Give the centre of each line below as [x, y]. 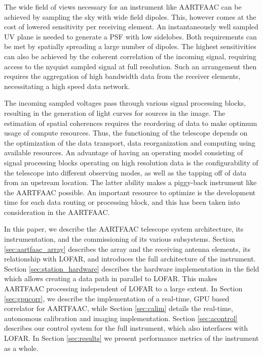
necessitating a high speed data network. [67, 86]
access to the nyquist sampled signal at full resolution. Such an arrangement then [130, 66]
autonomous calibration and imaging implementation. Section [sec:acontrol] [121, 318]
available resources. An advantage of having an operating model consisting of [124, 152]
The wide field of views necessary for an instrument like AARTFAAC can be [123, 7]
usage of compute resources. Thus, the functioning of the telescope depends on [126, 133]
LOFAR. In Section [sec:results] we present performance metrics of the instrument [131, 338]
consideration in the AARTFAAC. [57, 212]
